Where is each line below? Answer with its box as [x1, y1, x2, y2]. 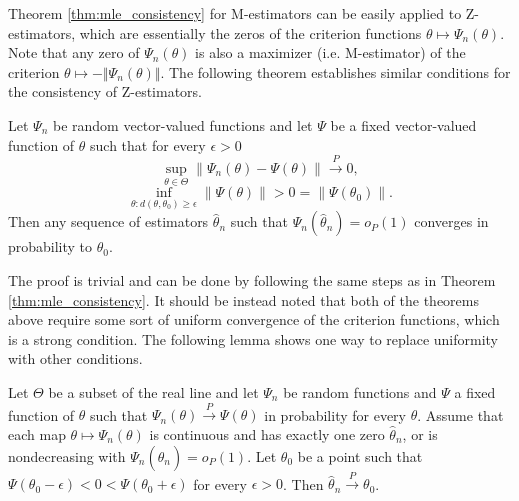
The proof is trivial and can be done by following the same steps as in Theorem [8, 269, 496, 290]
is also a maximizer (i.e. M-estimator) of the [195, 42, 466, 63]
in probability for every [264, 404, 406, 425]
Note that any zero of [8, 42, 140, 63]
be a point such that [297, 445, 423, 466]
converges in [414, 211, 489, 232]
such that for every [90, 134, 206, 155]
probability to [8, 236, 93, 257]
